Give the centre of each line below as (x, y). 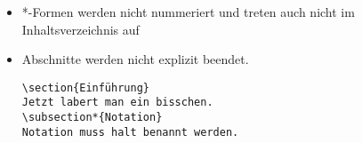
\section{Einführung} (85, 87)
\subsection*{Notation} (92, 118)
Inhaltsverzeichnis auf (80, 29)
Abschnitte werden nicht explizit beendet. (135, 59)
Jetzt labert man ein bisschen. (117, 103)
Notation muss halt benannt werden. (130, 132)
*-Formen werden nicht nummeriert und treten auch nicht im (188, 12)
